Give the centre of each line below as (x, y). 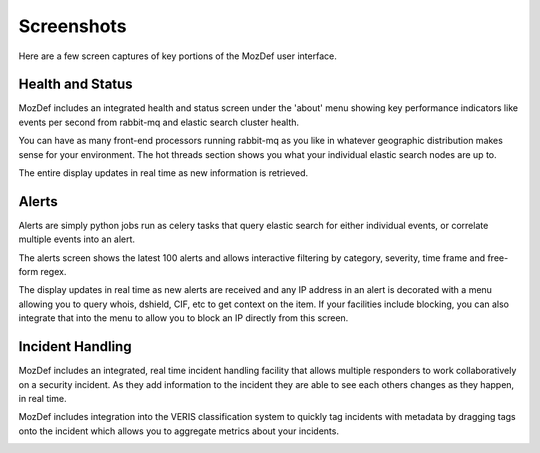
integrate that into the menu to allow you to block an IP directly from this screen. (183, 318)
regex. (53, 272)
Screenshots (72, 26)
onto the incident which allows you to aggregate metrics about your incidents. (179, 431)
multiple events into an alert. (76, 239)
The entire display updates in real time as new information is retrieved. (163, 173)
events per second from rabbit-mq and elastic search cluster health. (159, 122)
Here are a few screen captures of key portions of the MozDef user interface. (177, 56)
